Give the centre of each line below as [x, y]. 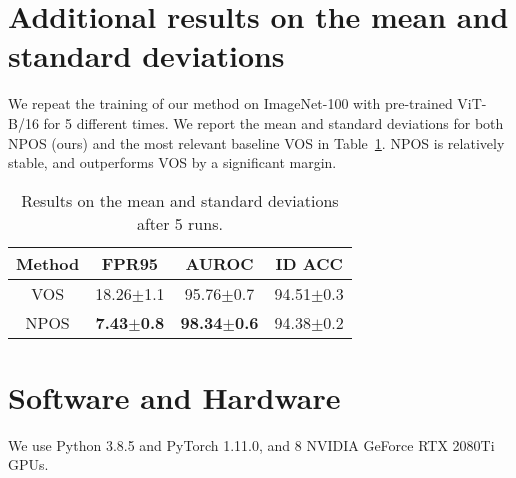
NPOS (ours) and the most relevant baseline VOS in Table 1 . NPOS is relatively [256, 142]
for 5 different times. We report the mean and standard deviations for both [273, 122]
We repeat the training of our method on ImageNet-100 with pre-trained [230, 103]
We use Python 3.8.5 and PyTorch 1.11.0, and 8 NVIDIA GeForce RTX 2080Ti [251, 444]
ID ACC [309, 263]
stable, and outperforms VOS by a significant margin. [172, 162]
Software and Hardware [174, 396]
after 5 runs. [179, 223]
